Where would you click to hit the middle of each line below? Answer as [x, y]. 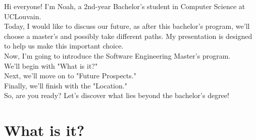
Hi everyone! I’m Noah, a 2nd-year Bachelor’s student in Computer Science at [125, 6]
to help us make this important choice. [64, 46]
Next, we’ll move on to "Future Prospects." [70, 76]
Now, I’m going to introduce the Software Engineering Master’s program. [117, 55]
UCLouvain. [23, 16]
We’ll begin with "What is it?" [51, 65]
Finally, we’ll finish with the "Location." [66, 85]
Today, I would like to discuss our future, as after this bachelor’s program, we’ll [127, 26]
